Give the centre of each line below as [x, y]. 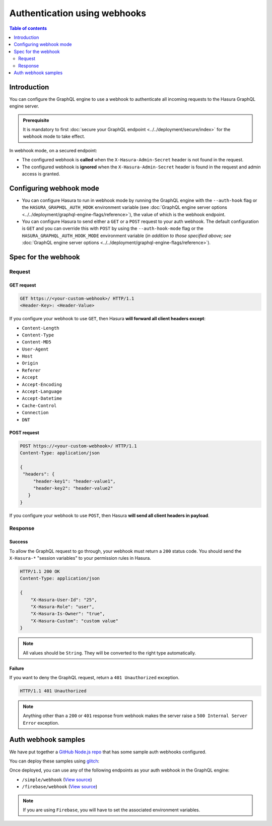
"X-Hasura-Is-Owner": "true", [68, 614]
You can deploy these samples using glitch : [54, 761]
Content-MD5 [37, 342]
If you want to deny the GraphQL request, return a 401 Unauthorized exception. [94, 677]
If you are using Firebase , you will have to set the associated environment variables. [112, 810]
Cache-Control [39, 405]
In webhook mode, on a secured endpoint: [53, 150]
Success [19, 542]
